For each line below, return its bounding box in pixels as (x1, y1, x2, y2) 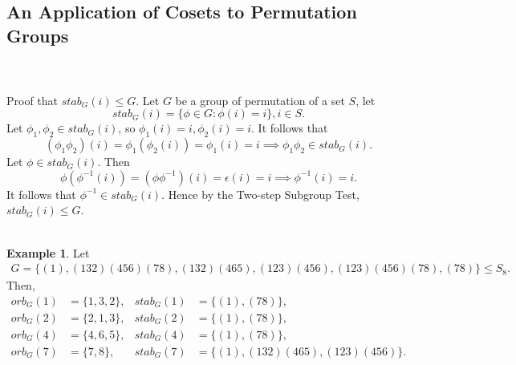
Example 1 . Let (6, 244, 90, 261)
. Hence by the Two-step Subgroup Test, (161, 185, 360, 202)
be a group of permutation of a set (175, 91, 345, 108)
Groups (6, 22, 69, 47)
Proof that (6, 91, 59, 108)
